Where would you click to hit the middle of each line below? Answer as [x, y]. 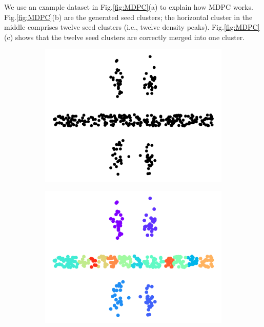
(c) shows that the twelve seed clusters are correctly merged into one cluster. [125, 37]
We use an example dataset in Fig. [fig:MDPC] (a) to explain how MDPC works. [129, 7]
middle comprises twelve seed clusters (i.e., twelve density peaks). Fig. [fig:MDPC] [132, 27]
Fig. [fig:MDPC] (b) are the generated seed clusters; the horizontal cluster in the [128, 17]
